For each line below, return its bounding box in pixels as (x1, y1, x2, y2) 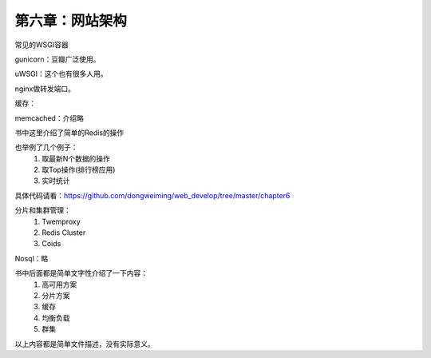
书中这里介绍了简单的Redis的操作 (14, 128, 125, 137)
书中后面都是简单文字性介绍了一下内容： (14, 268, 148, 278)
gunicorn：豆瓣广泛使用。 (14, 54, 101, 64)
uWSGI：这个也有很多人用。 (14, 69, 108, 79)
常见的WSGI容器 (14, 40, 69, 50)
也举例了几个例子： (14, 142, 78, 152)
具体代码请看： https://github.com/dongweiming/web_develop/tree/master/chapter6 (14, 190, 291, 200)
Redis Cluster (42, 228, 86, 237)
